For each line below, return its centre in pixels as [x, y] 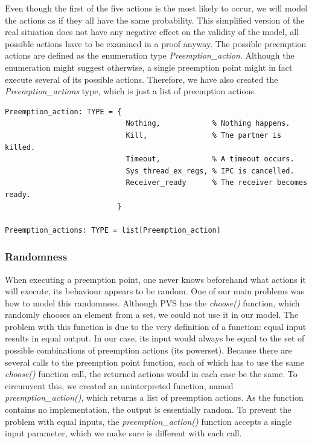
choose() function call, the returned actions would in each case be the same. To [151, 374]
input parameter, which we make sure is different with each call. [123, 433]
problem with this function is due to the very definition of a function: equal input [156, 326]
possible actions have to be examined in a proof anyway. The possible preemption [156, 43]
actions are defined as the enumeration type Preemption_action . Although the [150, 55]
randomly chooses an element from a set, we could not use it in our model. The [152, 315]
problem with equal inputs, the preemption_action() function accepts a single [148, 421]
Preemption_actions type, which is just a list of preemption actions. [131, 91]
